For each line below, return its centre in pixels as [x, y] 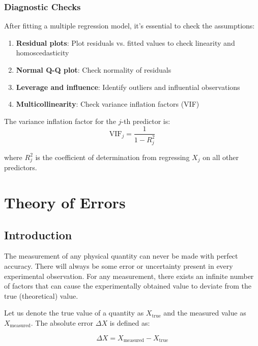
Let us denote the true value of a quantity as [74, 313]
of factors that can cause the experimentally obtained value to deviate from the [128, 286]
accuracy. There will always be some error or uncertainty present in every [119, 266]
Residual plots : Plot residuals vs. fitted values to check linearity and [125, 42]
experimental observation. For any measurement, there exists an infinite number [129, 276]
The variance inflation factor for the [60, 121]
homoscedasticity [42, 53]
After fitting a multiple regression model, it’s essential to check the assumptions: [130, 26]
